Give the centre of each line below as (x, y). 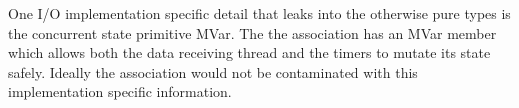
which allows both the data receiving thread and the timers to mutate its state (249, 52)
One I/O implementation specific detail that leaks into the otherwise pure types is (259, 13)
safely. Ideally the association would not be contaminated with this (213, 71)
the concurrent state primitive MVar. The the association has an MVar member (252, 32)
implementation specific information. (120, 91)
